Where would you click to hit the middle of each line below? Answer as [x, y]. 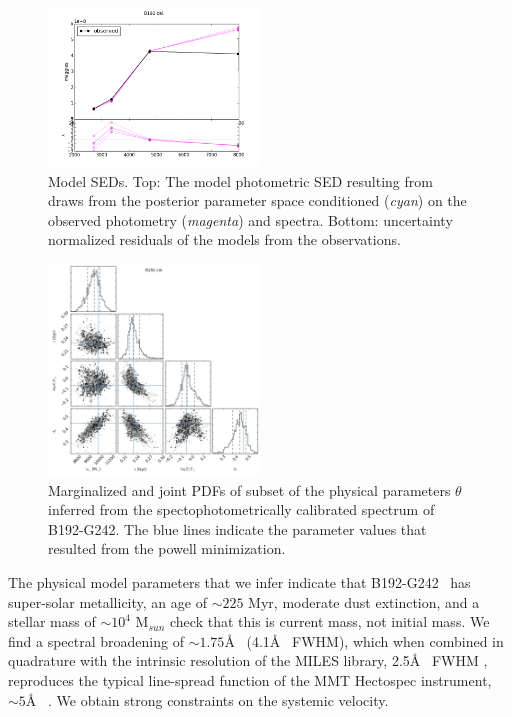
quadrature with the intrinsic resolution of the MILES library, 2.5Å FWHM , [248, 660]
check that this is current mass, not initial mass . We [330, 621]
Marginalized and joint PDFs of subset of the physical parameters [249, 489]
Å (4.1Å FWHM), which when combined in [364, 640]
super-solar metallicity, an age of [107, 601]
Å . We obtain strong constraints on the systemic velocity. [207, 699]
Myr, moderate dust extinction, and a [364, 601]
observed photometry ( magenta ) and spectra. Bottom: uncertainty [250, 219]
